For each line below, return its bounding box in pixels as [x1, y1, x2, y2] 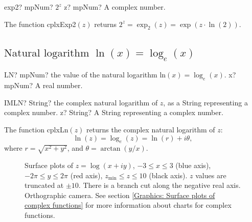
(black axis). [149, 170, 188, 180]
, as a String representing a [163, 97, 248, 107]
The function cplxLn [4, 124, 68, 134]
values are [195, 170, 226, 180]
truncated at [25, 180, 64, 190]
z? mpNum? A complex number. [64, 2, 166, 12]
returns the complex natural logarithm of [86, 124, 215, 134]
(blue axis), [175, 160, 211, 171]
